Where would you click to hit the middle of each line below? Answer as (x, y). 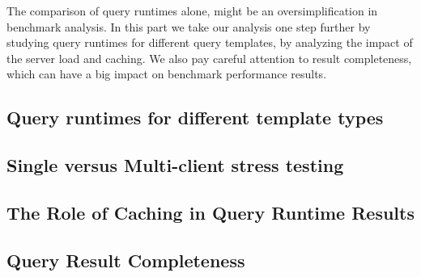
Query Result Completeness (126, 260)
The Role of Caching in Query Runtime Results (210, 212)
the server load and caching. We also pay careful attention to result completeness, (209, 58)
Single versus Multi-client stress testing (175, 165)
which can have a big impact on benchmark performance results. (167, 74)
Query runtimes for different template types (195, 118)
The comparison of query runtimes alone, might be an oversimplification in (192, 10)
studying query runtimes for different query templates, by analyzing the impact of (210, 42)
